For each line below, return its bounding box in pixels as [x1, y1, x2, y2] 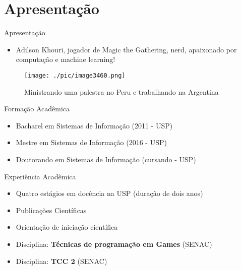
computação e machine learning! [16, 54, 115, 64]
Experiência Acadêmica [4, 171, 76, 181]
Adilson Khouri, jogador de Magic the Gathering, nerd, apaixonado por [16, 44, 237, 54]
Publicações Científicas [16, 205, 87, 215]
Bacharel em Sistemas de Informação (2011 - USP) [16, 120, 173, 130]
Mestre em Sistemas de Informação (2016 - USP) [16, 137, 167, 148]
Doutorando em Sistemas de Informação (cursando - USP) [16, 154, 196, 164]
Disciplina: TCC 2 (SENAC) [16, 255, 107, 266]
